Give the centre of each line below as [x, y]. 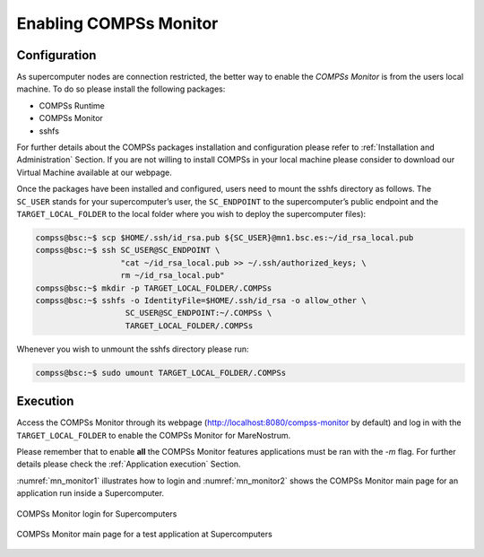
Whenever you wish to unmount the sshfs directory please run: [133, 349]
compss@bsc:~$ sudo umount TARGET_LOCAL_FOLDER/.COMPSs [161, 373]
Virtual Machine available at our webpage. [94, 172]
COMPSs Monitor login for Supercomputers [97, 513]
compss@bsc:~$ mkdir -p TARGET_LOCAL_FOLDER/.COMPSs [154, 288]
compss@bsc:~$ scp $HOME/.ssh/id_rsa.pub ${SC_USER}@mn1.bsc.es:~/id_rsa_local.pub [225, 237]
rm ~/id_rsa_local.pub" [173, 275]
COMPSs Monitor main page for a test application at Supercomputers [144, 534]
